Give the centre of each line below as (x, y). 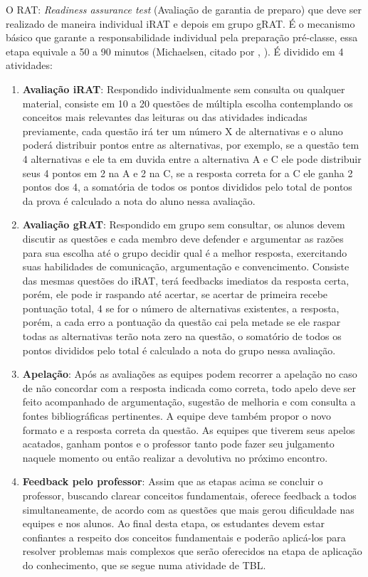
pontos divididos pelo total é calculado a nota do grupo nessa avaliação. (179, 350)
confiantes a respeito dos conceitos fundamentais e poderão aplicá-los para (184, 537)
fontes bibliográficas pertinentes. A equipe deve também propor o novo (177, 416)
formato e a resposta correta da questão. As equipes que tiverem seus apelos (189, 429)
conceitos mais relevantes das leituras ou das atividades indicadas (165, 117)
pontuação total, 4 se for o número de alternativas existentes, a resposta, (181, 308)
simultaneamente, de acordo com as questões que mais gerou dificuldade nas (188, 509)
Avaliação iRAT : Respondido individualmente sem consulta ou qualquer (184, 89)
